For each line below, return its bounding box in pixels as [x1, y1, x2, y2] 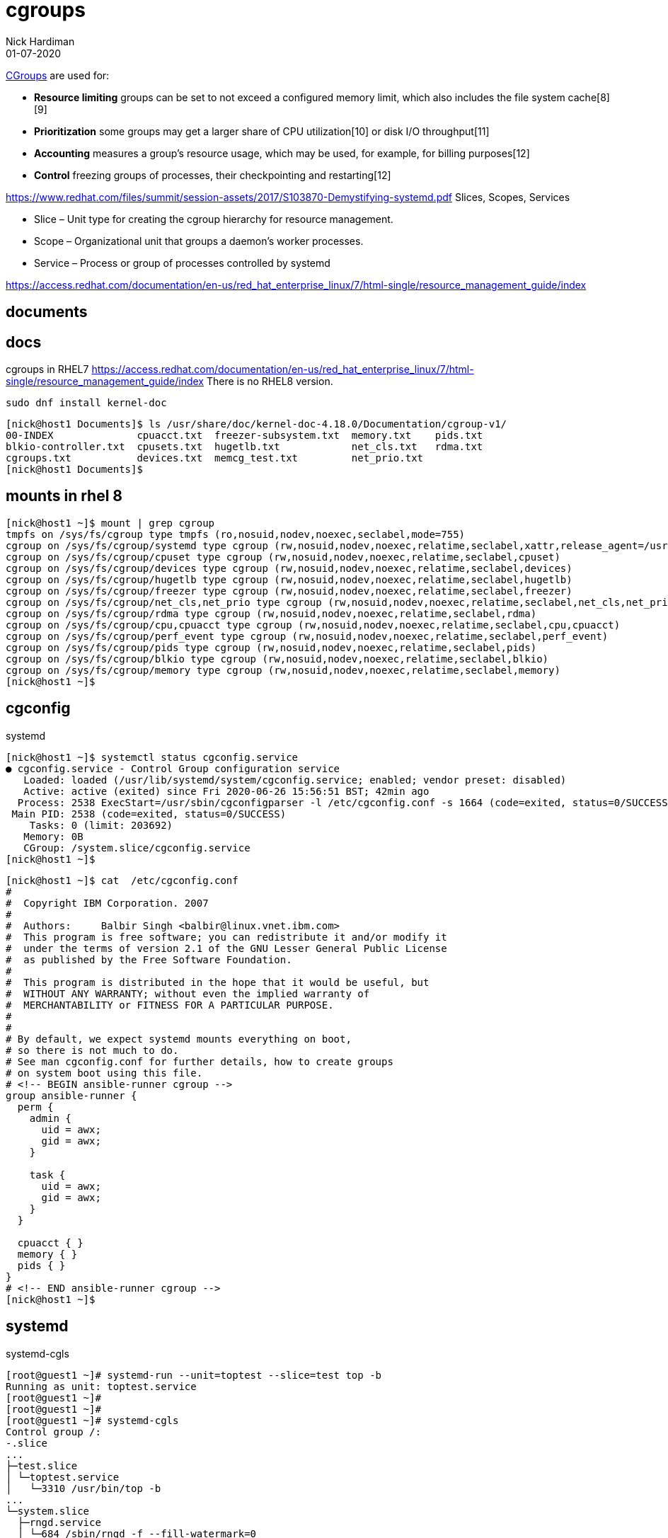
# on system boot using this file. [6, 1067, 203, 1079]
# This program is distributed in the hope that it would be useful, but [6, 976, 430, 988]
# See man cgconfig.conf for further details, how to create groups [6, 1055, 393, 1067]
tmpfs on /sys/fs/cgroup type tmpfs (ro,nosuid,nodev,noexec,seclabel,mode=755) [6, 528, 466, 540]
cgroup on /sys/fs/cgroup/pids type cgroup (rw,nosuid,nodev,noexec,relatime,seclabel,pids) [6, 641, 537, 653]
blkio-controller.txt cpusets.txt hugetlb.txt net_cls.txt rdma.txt [6, 441, 483, 453]
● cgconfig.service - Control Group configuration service [6, 762, 340, 774]
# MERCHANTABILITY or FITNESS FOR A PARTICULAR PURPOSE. [6, 999, 334, 1011]
